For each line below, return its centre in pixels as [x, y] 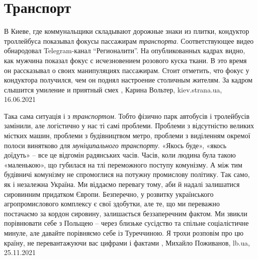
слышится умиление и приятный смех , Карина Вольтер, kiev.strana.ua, [113, 89]
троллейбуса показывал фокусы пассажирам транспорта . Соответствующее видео [129, 41]
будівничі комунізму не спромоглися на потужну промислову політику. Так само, [127, 174]
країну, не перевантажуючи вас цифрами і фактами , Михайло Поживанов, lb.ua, [127, 242]
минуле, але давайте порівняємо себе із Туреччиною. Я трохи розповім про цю [124, 233]
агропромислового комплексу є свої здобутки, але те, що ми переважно [112, 204]
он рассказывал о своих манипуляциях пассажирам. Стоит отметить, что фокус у [127, 70]
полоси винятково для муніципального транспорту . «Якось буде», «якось [115, 145]
